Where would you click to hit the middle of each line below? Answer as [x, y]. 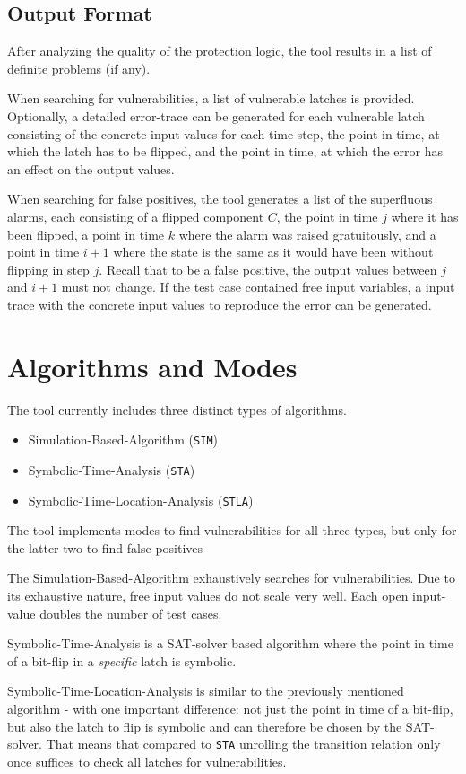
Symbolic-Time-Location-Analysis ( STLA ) [141, 500]
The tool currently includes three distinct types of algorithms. [177, 409]
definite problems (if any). [79, 68]
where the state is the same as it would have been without [273, 252]
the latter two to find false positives [105, 547]
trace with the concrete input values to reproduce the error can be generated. [220, 304]
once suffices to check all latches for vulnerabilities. [147, 761]
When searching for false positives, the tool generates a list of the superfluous [220, 199]
